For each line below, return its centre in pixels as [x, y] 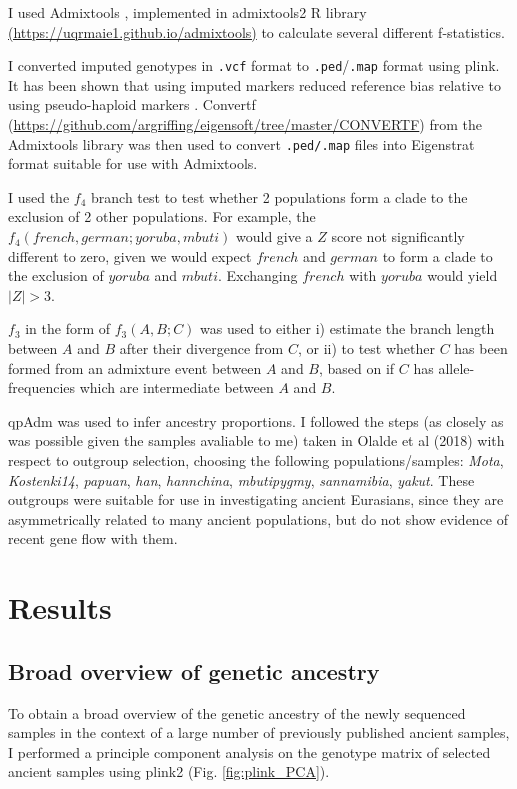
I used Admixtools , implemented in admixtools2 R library [187, 12]
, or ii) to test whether [366, 348]
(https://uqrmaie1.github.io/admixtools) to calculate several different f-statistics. [256, 31]
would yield [462, 275]
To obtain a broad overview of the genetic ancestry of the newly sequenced [237, 712]
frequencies [42, 387]
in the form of [68, 328]
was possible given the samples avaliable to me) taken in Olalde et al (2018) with [256, 440]
